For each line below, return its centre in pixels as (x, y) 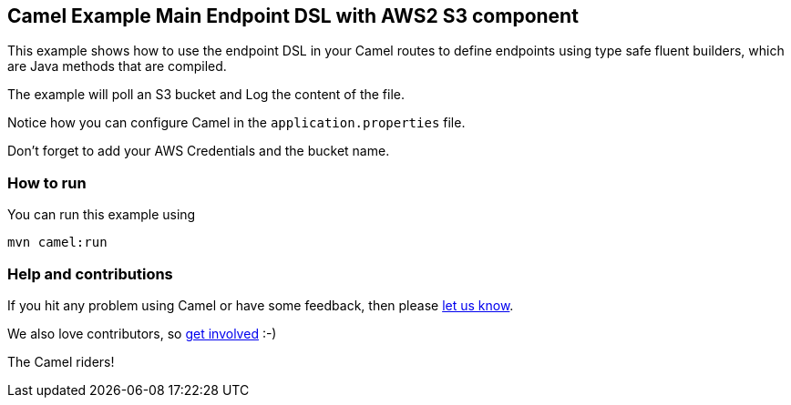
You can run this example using (102, 215)
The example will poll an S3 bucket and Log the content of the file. (206, 95)
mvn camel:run (57, 243)
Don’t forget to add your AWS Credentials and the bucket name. (199, 151)
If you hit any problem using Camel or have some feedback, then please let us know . (261, 305)
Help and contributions (90, 273)
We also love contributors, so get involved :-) (142, 333)
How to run (47, 182)
